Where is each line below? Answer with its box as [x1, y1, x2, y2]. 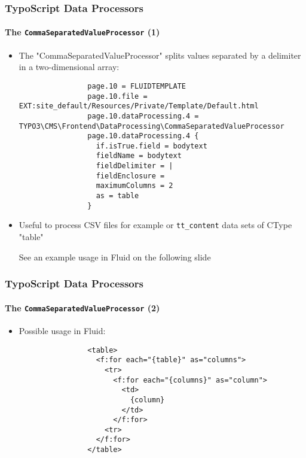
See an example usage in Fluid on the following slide [19, 250, 211, 263]
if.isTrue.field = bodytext [96, 141, 207, 150]
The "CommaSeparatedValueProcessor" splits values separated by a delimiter [19, 48, 301, 61]
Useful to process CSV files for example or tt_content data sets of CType [19, 219, 292, 231]
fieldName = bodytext [96, 151, 182, 160]
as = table [96, 192, 139, 201]
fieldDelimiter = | [96, 162, 173, 171]
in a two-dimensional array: [19, 60, 120, 73]
